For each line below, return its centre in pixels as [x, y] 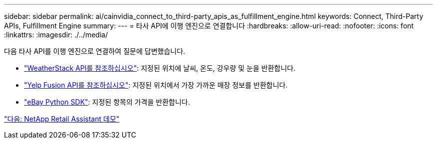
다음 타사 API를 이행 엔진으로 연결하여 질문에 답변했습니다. [95, 51]
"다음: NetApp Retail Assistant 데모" [62, 119]
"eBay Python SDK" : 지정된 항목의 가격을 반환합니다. [107, 102]
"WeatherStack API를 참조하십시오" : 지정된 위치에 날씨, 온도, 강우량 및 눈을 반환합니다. [160, 68]
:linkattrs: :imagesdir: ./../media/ [56, 35]
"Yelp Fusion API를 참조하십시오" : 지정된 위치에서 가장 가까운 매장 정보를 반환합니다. [156, 85]
